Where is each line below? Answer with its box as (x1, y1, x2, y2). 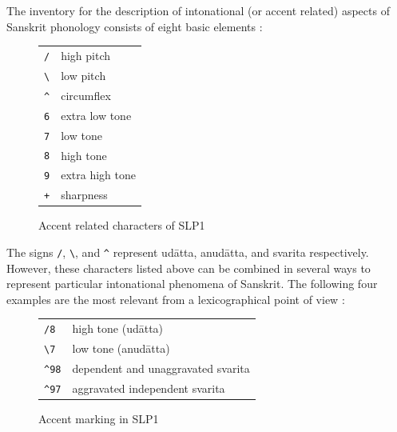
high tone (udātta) (72, 320, 164, 337)
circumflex (61, 86, 111, 103)
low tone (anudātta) (72, 340, 170, 357)
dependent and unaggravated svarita (72, 360, 250, 377)
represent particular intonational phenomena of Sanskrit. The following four (6, 275, 378, 292)
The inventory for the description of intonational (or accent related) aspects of (6, 2, 390, 18)
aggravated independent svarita (72, 379, 225, 396)
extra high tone (61, 166, 136, 183)
